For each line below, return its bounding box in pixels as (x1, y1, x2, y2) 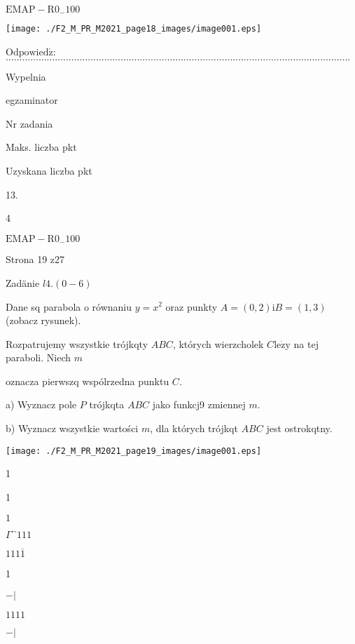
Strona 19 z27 (6, 252, 65, 267)
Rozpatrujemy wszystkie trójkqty (6, 336, 148, 351)
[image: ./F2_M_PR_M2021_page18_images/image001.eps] (6, 24, 262, 34)
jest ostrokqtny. (266, 421, 333, 436)
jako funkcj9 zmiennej (152, 397, 246, 412)
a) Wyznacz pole (6, 397, 77, 412)
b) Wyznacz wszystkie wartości (6, 421, 139, 436)
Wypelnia (6, 69, 46, 83)
